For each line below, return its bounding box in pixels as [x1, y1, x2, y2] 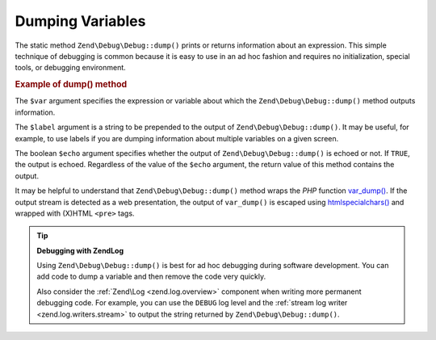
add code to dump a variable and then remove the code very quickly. [36, 271, 266, 282]
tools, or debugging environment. [15, 63, 127, 73]
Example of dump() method [15, 79, 128, 90]
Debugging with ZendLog [36, 246, 124, 255]
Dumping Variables [15, 12, 146, 30]
